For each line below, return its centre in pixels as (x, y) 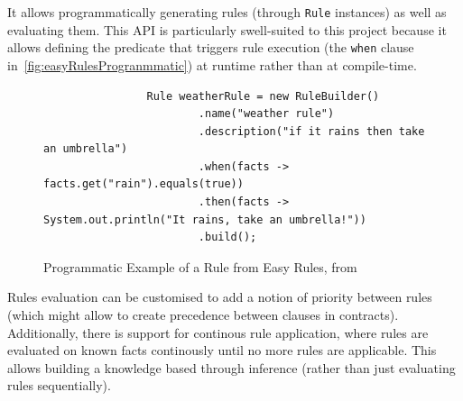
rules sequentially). (59, 385)
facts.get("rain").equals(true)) (144, 184)
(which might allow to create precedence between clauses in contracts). (203, 315)
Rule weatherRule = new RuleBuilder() (263, 96)
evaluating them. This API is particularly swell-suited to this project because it (227, 29)
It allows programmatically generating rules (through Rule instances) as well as (227, 12)
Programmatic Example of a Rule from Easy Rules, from (200, 266)
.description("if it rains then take (311, 131)
